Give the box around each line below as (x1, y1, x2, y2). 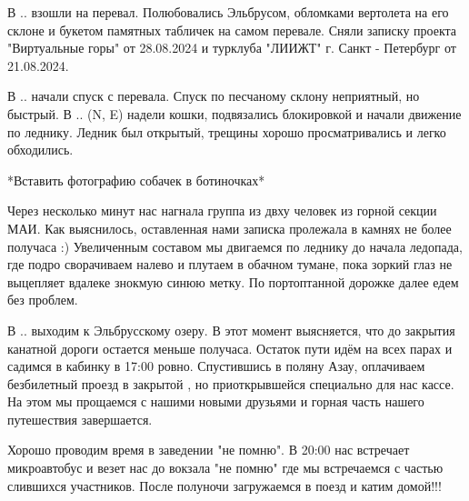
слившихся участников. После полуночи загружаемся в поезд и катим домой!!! (7, 476, 442, 495)
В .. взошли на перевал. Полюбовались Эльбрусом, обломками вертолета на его (7, 3, 449, 21)
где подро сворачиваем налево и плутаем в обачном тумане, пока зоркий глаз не (7, 255, 453, 274)
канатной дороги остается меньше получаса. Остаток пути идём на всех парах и (7, 338, 453, 357)
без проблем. (7, 290, 78, 309)
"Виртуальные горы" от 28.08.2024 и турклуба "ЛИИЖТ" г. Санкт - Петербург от (7, 38, 456, 57)
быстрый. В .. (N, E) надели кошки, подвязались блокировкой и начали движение (7, 104, 462, 123)
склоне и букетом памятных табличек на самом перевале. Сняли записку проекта (7, 20, 457, 39)
